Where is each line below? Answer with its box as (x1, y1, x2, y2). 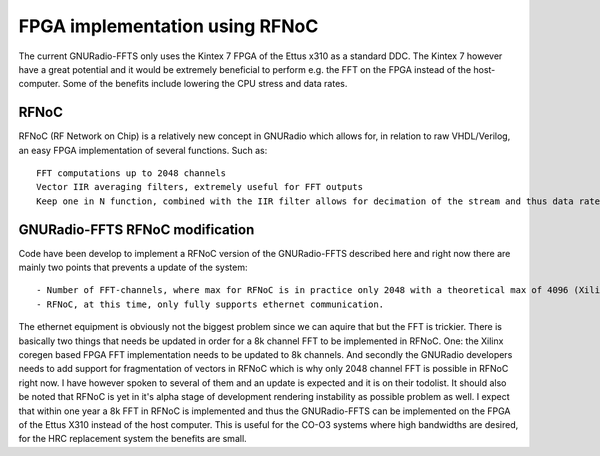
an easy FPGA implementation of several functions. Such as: (18, 144, 268, 156)
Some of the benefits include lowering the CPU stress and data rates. (62, 78, 348, 90)
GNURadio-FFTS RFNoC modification (18, 221, 255, 238)
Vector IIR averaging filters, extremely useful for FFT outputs (36, 181, 364, 193)
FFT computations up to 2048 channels (36, 168, 227, 179)
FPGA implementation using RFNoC (18, 15, 319, 37)
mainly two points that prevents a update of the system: (18, 261, 248, 274)
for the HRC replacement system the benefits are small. (18, 433, 247, 445)
